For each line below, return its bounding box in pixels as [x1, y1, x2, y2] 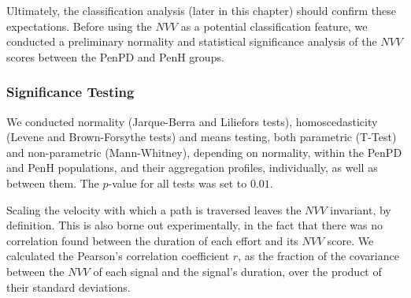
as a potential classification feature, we [180, 17, 368, 34]
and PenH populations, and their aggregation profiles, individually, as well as [6, 159, 378, 176]
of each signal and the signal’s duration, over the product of [93, 263, 382, 279]
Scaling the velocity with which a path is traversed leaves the [6, 201, 302, 218]
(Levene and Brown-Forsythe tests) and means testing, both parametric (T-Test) [6, 129, 397, 145]
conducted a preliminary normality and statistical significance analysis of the [6, 33, 377, 50]
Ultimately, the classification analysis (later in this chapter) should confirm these [6, 2, 396, 18]
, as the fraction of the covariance [238, 248, 399, 264]
